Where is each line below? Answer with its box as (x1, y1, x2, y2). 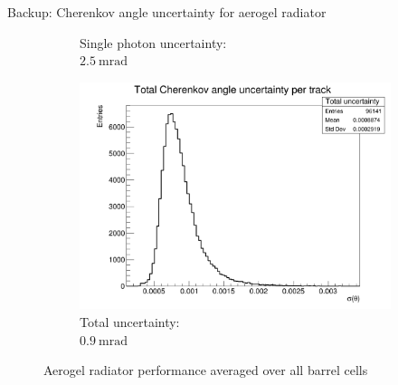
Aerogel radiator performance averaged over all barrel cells (43, 361, 368, 380)
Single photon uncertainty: (80, 33, 227, 52)
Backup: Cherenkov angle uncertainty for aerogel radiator (7, 3, 327, 21)
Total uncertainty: (80, 312, 180, 331)
